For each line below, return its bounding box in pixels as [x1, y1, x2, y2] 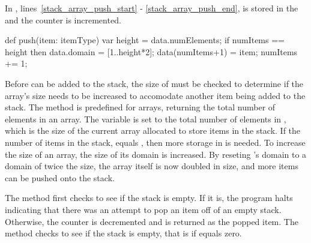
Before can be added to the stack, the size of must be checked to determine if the [5, 77, 304, 89]
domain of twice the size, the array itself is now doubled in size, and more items [5, 160, 298, 172]
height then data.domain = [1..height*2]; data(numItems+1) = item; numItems [5, 45, 298, 58]
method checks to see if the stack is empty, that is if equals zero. [5, 227, 242, 239]
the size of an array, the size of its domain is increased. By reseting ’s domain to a [5, 148, 307, 160]
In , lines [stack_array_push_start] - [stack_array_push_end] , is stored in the [5, 2, 298, 14]
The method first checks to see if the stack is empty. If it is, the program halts [5, 191, 293, 204]
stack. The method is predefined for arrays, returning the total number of [5, 101, 276, 113]
